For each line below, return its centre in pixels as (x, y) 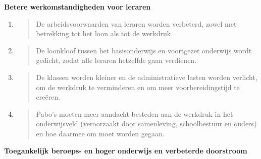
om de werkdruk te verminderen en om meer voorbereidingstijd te (138, 87)
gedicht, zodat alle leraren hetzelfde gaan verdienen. (116, 60)
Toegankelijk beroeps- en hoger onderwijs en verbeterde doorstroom (126, 150)
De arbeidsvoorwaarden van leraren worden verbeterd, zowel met (136, 23)
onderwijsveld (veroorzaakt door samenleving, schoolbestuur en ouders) (146, 124)
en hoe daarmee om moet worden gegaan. (100, 133)
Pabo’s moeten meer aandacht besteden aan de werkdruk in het (135, 113)
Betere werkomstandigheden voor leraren (77, 7)
